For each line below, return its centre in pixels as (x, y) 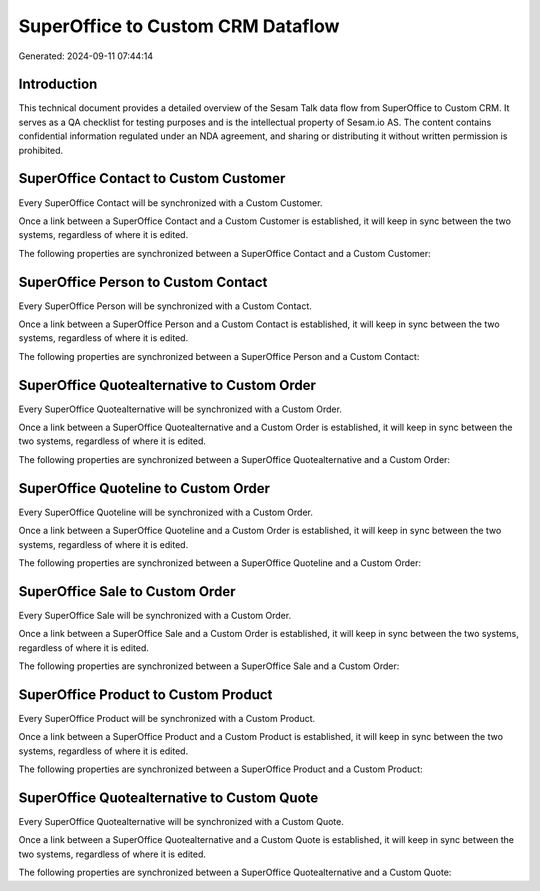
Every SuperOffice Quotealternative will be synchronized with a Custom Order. (180, 409)
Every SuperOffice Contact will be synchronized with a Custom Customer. (170, 202)
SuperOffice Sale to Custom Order (127, 591)
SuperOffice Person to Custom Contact (143, 281)
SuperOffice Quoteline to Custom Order (144, 488)
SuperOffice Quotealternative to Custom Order (167, 385)
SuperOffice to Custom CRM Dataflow (179, 26)
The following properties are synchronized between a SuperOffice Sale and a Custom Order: (209, 666)
